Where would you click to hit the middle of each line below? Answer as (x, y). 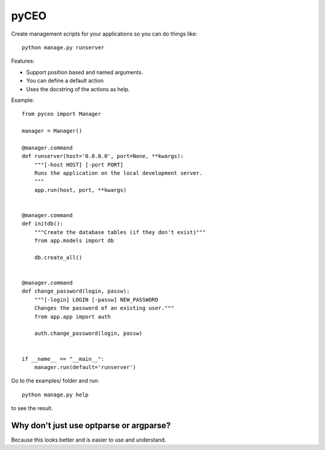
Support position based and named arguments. (85, 72)
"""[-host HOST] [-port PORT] (79, 165)
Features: (23, 61)
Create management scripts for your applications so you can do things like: (104, 34)
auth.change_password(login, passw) (88, 334)
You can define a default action (65, 81)
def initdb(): (42, 224)
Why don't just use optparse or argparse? (91, 425)
